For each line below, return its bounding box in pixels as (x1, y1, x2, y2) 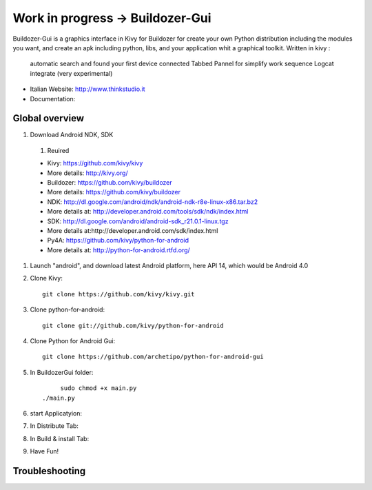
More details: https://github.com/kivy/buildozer (47, 188, 180, 196)
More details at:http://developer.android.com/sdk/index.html (47, 226, 218, 234)
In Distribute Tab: (30, 422, 79, 430)
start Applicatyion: (30, 409, 83, 417)
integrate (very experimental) (30, 69, 113, 77)
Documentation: (30, 94, 76, 103)
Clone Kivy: (30, 274, 63, 283)
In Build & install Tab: (30, 434, 90, 442)
